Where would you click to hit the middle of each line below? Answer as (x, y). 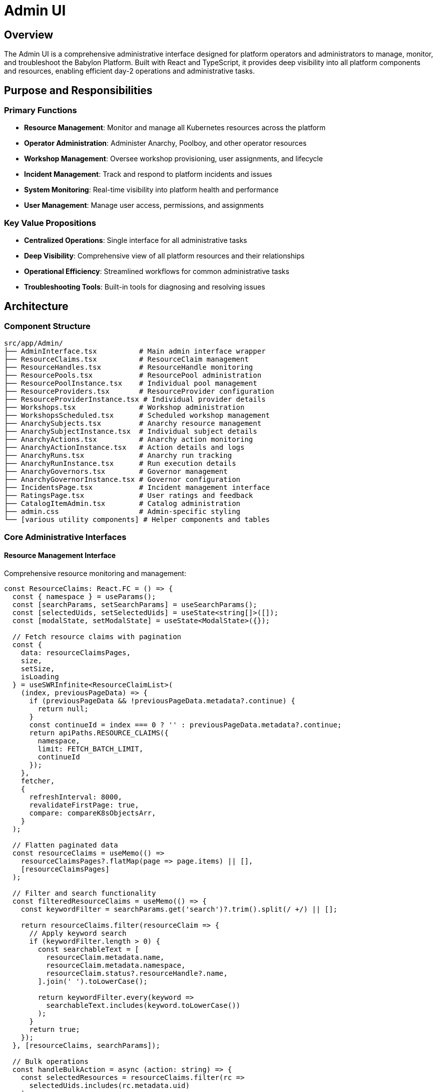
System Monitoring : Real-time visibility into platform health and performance (151, 190)
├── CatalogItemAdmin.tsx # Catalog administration (122, 504)
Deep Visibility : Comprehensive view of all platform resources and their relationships (164, 256)
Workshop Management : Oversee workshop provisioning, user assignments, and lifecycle (173, 159)
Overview (29, 35)
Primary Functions (41, 110)
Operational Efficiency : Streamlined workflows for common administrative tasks (157, 271)
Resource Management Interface (60, 556)
